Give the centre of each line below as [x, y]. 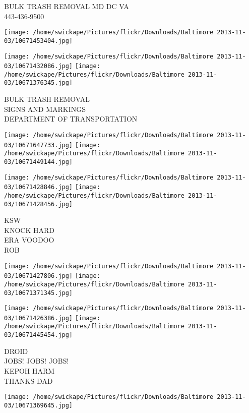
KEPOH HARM [29, 370]
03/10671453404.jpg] [39, 41]
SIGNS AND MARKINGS [45, 109]
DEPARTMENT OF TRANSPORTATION [71, 119]
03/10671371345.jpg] [39, 293]
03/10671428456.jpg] [39, 204]
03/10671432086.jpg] [39, 66]
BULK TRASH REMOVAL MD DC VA [67, 6]
